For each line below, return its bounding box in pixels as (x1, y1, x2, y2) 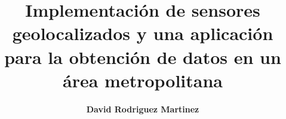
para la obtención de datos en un (4, 44, 281, 69)
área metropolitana (63, 68, 223, 92)
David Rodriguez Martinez (86, 102, 199, 115)
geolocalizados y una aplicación (12, 21, 273, 45)
